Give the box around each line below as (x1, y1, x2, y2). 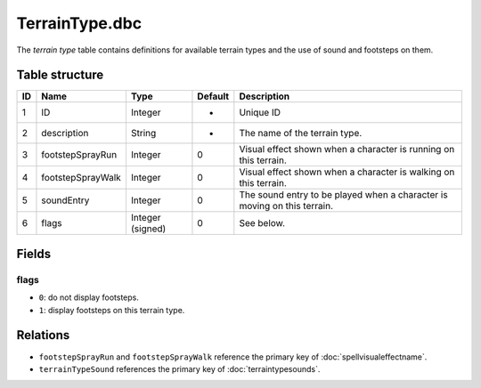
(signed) (130, 222, 167, 235)
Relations (16, 327, 70, 343)
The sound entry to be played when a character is (239, 189, 449, 201)
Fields (16, 246, 52, 262)
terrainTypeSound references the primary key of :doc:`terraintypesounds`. (38, 363, 321, 374)
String (130, 127, 157, 140)
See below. (239, 217, 285, 230)
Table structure (16, 68, 104, 83)
